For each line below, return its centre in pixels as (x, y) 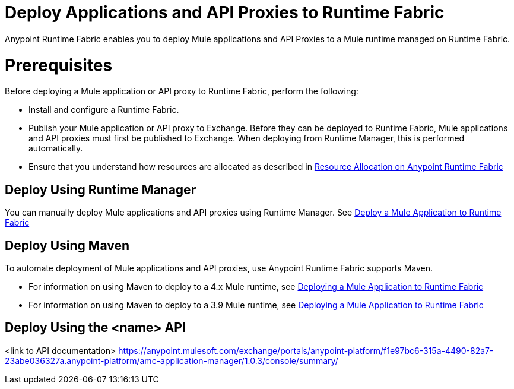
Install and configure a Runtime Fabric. (104, 110)
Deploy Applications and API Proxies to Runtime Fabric (225, 12)
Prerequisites (59, 65)
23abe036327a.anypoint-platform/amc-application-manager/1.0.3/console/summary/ (172, 360)
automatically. (56, 148)
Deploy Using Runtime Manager (101, 189)
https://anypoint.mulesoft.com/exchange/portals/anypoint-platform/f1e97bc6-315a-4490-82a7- (306, 350)
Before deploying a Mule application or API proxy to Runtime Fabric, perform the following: (182, 91)
